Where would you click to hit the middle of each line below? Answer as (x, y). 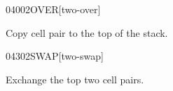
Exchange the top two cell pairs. (75, 79)
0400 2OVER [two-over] (53, 9)
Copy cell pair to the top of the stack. (87, 32)
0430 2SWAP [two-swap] (55, 56)
